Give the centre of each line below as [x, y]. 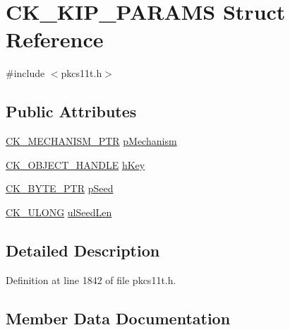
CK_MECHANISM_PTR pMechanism [91, 141]
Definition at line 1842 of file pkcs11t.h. [91, 279]
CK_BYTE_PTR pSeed [60, 188]
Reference [55, 39]
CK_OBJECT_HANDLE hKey [75, 164]
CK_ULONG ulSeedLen [59, 212]
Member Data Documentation [118, 318]
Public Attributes [71, 111]
